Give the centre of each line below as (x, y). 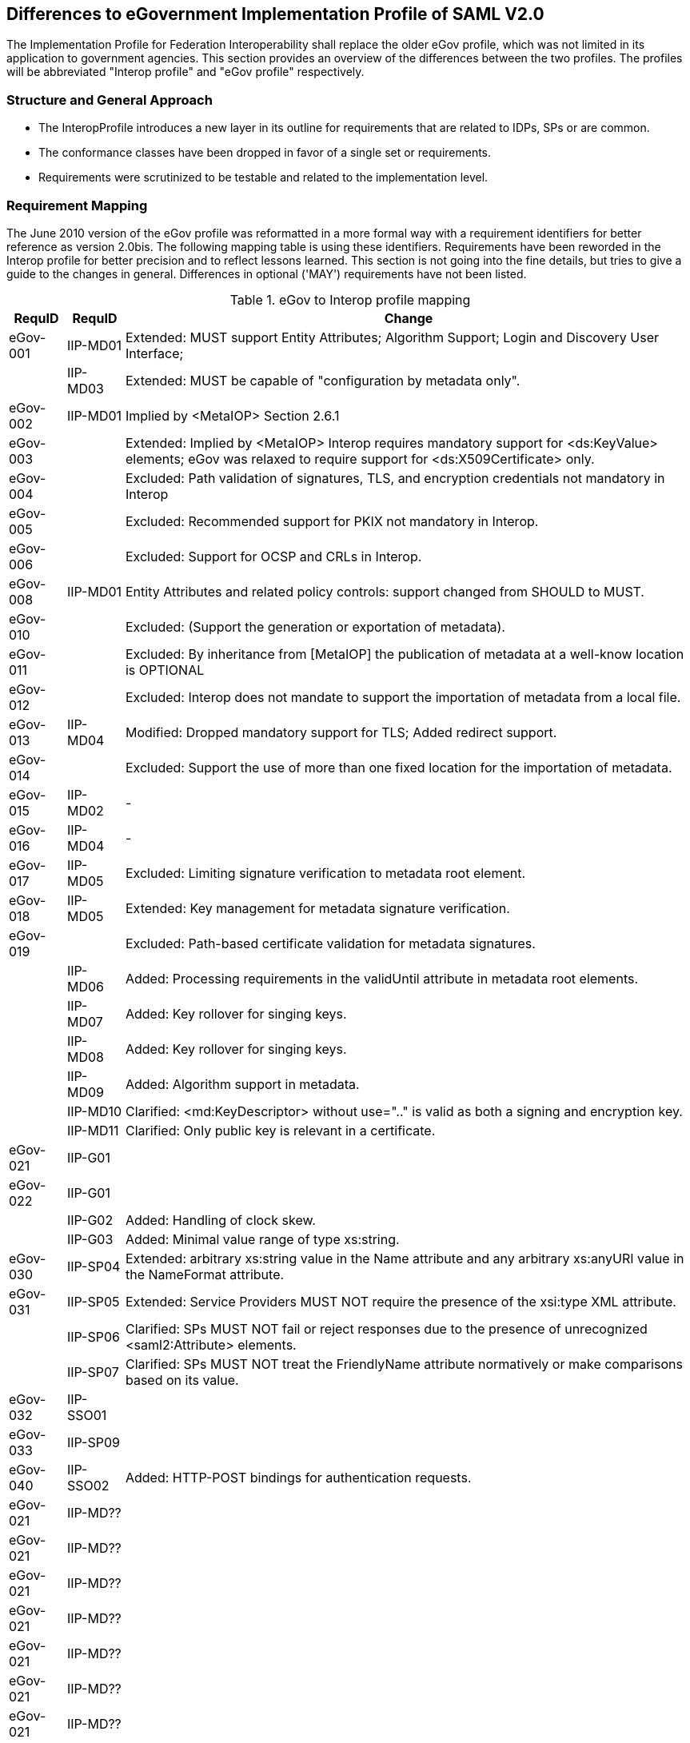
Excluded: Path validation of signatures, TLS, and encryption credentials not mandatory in (395, 478)
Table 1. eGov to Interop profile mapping (350, 299)
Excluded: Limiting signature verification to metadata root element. (325, 873)
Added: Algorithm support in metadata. (242, 1084)
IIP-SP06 (93, 1336)
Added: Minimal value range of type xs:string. (262, 1239)
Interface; (154, 353)
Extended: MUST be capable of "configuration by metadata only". (323, 380)
